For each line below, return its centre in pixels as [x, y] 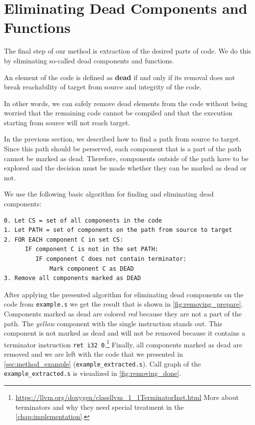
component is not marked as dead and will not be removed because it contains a [125, 333]
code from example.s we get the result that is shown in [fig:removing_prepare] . [124, 304]
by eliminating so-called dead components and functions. [89, 60]
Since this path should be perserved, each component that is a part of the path [123, 149]
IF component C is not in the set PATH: [91, 249]
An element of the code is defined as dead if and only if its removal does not [120, 77]
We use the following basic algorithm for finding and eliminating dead [109, 194]
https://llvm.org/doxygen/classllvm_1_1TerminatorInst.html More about [127, 397]
